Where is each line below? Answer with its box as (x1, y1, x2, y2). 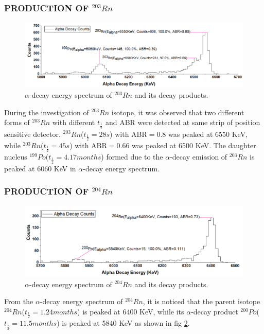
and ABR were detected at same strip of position (105, 117, 260, 128)
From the (4, 296, 33, 307)
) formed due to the (101, 151, 163, 162)
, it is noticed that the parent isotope (143, 296, 260, 307)
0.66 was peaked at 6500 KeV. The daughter (116, 139, 256, 150)
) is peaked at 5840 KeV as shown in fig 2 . (57, 318, 190, 328)
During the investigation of (4, 107, 89, 117)
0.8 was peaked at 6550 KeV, (156, 128, 248, 139)
